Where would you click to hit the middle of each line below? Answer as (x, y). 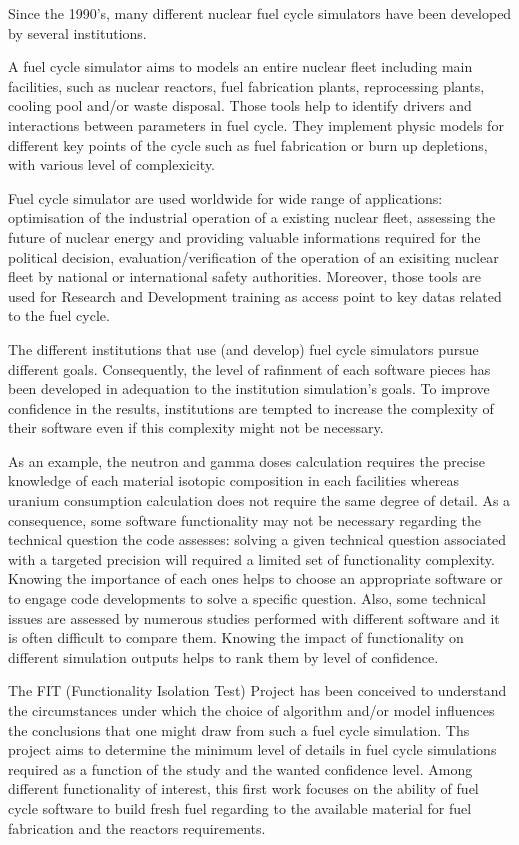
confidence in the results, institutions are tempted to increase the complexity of (251, 407)
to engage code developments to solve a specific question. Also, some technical (247, 598)
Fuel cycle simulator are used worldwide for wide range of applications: (225, 197)
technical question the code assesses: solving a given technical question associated (257, 539)
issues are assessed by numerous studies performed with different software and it (254, 617)
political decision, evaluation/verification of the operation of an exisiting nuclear (253, 256)
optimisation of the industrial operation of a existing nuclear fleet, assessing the (252, 217)
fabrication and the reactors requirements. (137, 827)
